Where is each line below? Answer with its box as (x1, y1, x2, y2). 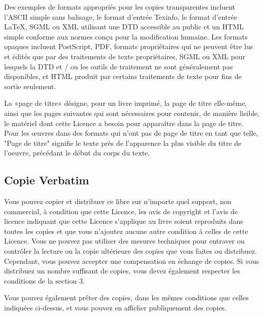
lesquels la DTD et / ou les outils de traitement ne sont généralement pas (4, 61, 233, 71)
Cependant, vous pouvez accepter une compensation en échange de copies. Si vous (4, 255, 259, 266)
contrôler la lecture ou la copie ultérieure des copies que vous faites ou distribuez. (4, 246, 257, 256)
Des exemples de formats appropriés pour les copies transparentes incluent (4, 2, 236, 12)
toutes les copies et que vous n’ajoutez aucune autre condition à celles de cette (4, 225, 248, 236)
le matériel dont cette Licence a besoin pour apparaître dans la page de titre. (4, 117, 244, 128)
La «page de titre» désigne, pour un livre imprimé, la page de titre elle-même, (4, 98, 247, 108)
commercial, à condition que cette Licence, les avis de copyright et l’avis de (4, 206, 238, 216)
